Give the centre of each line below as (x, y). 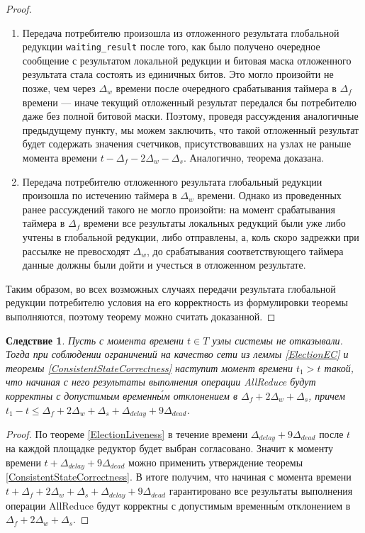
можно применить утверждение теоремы (216, 462)
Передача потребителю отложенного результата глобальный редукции (172, 181)
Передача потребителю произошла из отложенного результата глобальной (181, 32)
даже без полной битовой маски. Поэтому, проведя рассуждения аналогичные (190, 116)
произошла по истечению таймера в (100, 195)
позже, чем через (59, 88)
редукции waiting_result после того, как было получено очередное (171, 46)
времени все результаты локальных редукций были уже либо (214, 223)
